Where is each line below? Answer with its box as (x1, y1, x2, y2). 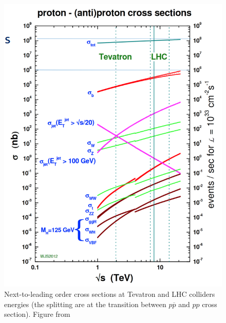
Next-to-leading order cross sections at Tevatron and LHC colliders (4, 288, 215, 299)
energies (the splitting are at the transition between (4, 298, 166, 309)
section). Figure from (4, 309, 70, 319)
